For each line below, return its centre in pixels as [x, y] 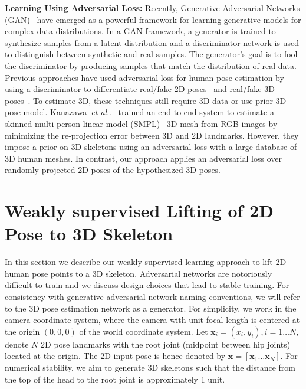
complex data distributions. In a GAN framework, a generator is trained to [140, 31]
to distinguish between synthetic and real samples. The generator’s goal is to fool [151, 54]
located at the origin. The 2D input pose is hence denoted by [115, 356]
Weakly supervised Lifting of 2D [139, 210]
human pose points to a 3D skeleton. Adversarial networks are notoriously [139, 273]
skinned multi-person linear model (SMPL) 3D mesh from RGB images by [141, 123]
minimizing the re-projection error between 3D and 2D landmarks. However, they [152, 135]
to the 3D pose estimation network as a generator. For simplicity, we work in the [151, 308]
